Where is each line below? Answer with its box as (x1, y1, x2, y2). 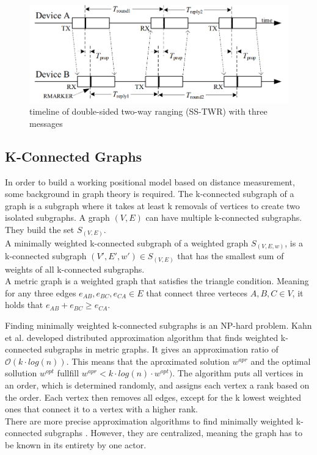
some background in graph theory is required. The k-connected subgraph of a (5, 187, 294, 200)
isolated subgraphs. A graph (5, 211, 110, 224)
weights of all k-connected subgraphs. (5, 262, 145, 275)
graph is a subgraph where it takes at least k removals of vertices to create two (5, 199, 300, 212)
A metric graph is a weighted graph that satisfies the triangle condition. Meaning (5, 274, 309, 287)
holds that (5, 298, 43, 311)
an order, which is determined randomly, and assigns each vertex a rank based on (5, 378, 310, 391)
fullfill (57, 367, 79, 379)
